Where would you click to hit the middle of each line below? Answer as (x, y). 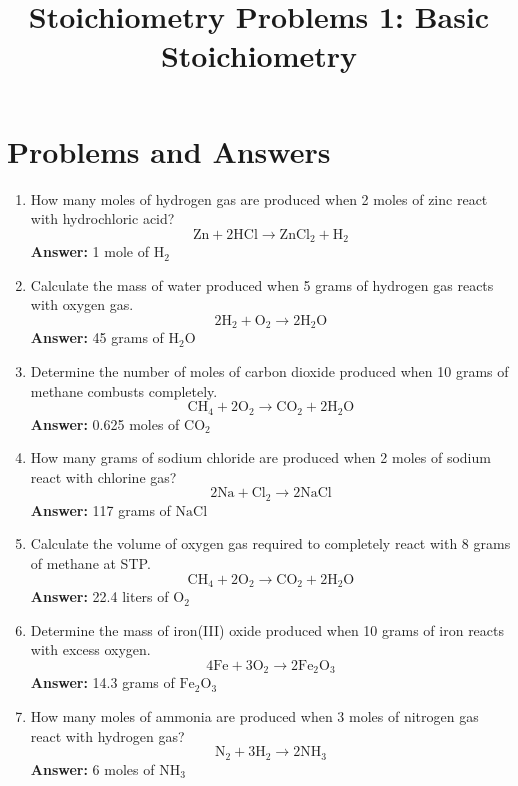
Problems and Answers (169, 150)
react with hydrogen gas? (107, 735)
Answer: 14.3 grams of (102, 682)
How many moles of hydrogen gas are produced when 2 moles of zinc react (259, 198)
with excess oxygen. (90, 649)
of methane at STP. (90, 563)
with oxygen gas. (82, 304)
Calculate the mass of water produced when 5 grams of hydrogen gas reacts (262, 284)
